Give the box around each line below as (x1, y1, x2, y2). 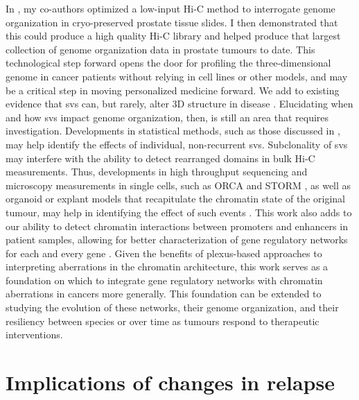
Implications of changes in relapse (6, 368, 335, 397)
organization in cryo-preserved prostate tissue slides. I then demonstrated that (6, 15, 338, 29)
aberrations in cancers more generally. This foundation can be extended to (6, 286, 322, 301)
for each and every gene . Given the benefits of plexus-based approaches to (6, 245, 322, 260)
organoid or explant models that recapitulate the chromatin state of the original (6, 191, 345, 206)
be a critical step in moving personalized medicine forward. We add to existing (6, 82, 340, 97)
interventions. (6, 327, 63, 342)
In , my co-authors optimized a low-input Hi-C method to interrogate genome (6, 1, 335, 15)
